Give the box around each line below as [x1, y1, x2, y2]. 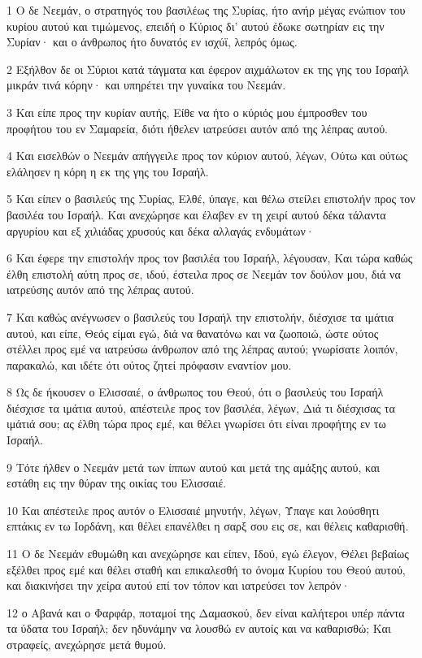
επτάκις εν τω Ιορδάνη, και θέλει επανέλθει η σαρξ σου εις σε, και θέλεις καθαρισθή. [7, 517, 409, 535]
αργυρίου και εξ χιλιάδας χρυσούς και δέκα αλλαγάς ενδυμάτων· [7, 222, 315, 239]
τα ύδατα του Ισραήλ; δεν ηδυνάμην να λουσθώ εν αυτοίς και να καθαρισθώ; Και [7, 620, 391, 637]
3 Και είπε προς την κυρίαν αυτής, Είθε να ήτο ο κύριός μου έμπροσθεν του [7, 103, 368, 120]
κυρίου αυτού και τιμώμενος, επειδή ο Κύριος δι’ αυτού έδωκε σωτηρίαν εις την [7, 17, 385, 34]
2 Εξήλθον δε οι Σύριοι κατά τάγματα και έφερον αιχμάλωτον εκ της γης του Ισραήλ [7, 60, 409, 77]
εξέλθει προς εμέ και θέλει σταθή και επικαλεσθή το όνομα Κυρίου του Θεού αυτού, [7, 561, 406, 578]
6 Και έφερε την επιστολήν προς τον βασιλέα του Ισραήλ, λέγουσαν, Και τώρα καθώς [7, 249, 413, 266]
